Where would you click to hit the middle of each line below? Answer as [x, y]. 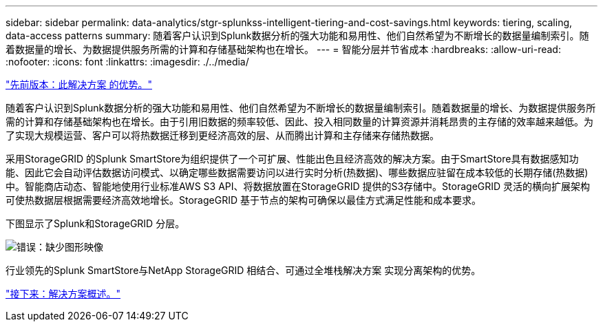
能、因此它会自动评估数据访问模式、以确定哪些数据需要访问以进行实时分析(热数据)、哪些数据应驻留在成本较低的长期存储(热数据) [297, 172]
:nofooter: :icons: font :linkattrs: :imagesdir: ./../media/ [127, 62]
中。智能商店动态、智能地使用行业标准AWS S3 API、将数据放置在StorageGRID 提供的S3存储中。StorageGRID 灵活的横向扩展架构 [298, 186]
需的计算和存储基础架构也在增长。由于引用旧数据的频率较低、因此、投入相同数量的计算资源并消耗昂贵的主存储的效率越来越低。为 [299, 122]
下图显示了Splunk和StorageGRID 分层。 [95, 223]
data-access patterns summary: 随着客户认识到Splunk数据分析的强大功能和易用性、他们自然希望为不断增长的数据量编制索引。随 [297, 35]
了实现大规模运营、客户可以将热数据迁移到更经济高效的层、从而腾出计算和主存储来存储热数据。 [222, 135]
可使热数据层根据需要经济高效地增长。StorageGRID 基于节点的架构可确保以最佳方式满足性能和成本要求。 [243, 200]
